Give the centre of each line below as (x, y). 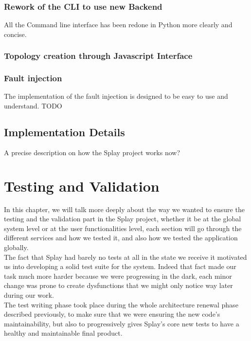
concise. (15, 34)
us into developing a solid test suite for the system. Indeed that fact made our (120, 266)
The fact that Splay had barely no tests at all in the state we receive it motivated (125, 257)
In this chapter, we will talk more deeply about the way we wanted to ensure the (124, 209)
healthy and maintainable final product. (63, 333)
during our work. (29, 295)
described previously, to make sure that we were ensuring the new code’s (112, 314)
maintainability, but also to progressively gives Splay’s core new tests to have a (122, 323)
